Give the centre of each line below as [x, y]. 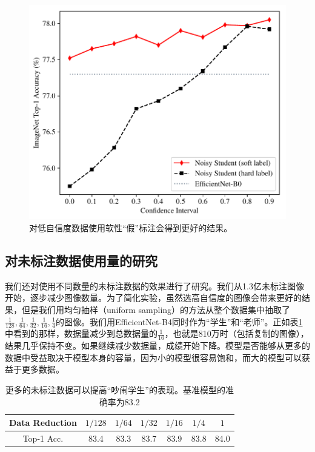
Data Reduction [43, 423]
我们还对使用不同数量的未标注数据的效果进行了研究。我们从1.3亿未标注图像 [154, 285]
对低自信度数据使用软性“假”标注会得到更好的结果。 [131, 227]
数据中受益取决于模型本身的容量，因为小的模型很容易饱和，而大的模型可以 [153, 357]
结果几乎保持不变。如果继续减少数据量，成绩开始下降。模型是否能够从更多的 [157, 346]
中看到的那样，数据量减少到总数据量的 [81, 333]
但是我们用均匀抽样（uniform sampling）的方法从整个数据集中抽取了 [156, 309]
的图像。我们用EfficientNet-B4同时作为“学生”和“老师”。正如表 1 [179, 321]
